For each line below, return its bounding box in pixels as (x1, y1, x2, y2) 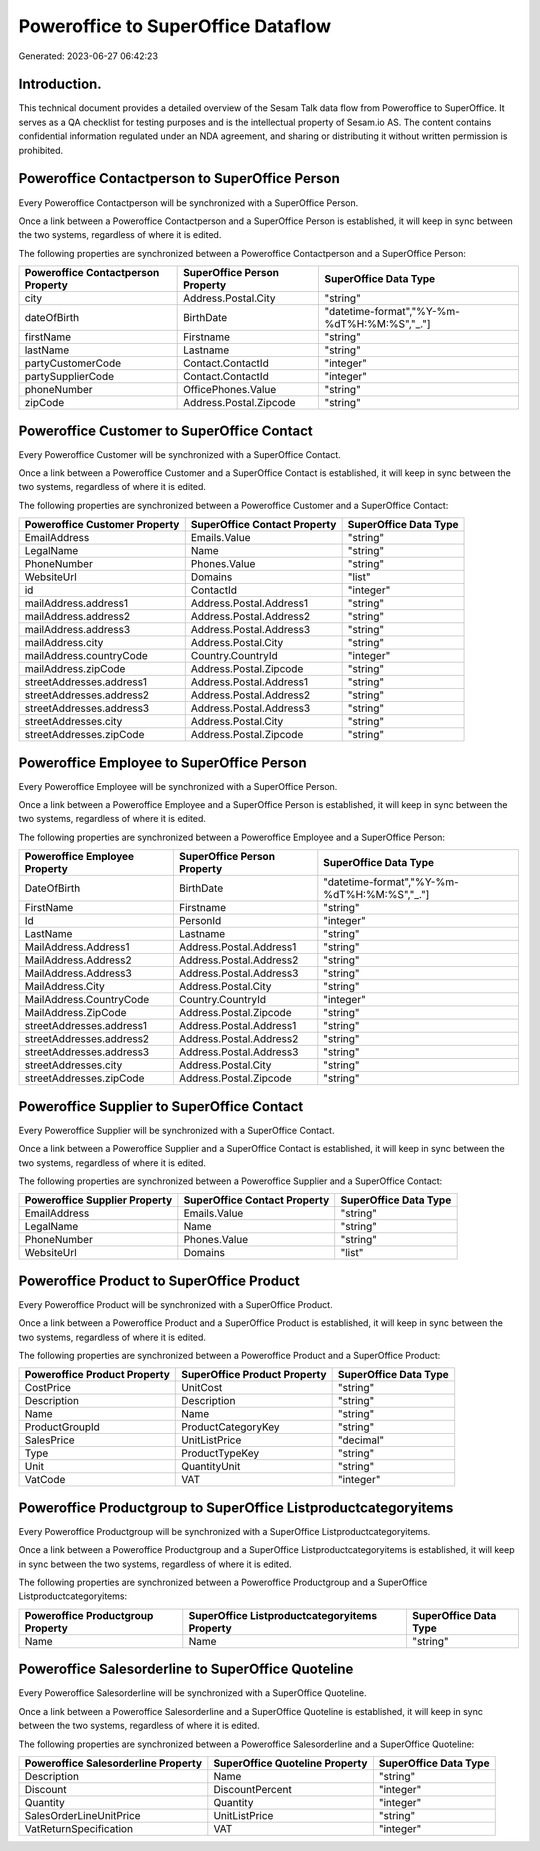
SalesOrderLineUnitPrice (24, 1808, 141, 1822)
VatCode (24, 1473, 66, 1487)
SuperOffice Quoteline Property (213, 1756, 368, 1770)
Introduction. (18, 76, 102, 93)
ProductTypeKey (181, 1446, 260, 1460)
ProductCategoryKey (181, 1420, 280, 1434)
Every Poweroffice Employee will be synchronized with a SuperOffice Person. (18, 780, 338, 792)
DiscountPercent (213, 1782, 292, 1796)
